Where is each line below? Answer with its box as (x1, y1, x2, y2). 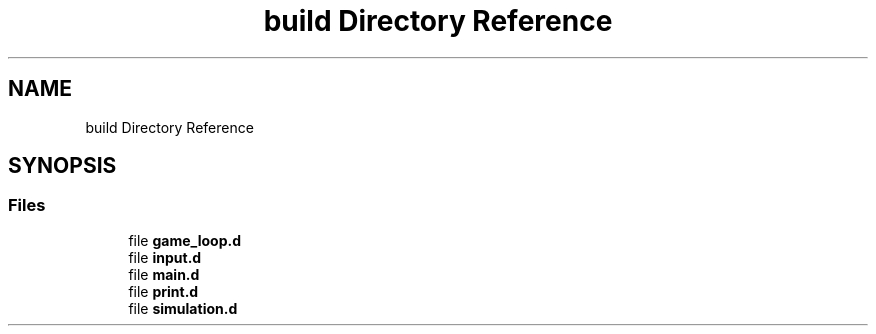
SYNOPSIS (8, 153, 117, 179)
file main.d (128, 265, 200, 283)
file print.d (128, 282, 199, 300)
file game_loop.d (128, 231, 241, 249)
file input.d (128, 248, 202, 266)
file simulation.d (128, 299, 238, 317)
